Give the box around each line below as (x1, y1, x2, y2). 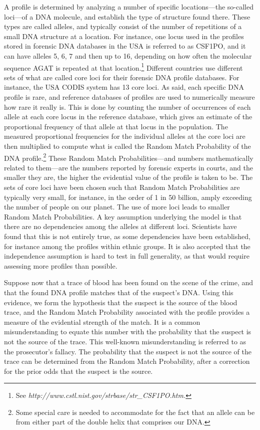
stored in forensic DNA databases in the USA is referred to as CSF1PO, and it (4, 41, 246, 51)
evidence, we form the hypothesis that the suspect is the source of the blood (4, 297, 237, 307)
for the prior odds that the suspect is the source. (4, 365, 153, 376)
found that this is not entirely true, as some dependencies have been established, (4, 231, 250, 241)
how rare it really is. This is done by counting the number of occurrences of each (4, 101, 251, 112)
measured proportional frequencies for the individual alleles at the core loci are (4, 131, 245, 141)
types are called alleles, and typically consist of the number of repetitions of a (4, 21, 242, 32)
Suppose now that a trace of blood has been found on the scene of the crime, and (4, 277, 253, 288)
